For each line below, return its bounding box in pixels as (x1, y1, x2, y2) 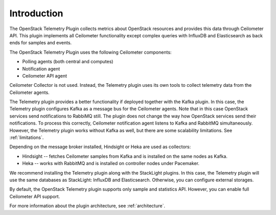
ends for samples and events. (9, 40, 72, 46)
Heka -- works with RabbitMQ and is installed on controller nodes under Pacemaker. (22, 160, 199, 166)
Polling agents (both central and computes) (22, 59, 113, 65)
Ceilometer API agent (22, 73, 67, 79)
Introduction (9, 8, 63, 19)
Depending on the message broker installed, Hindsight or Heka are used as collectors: (9, 144, 191, 150)
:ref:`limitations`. (9, 134, 44, 140)
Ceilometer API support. (9, 193, 60, 199)
